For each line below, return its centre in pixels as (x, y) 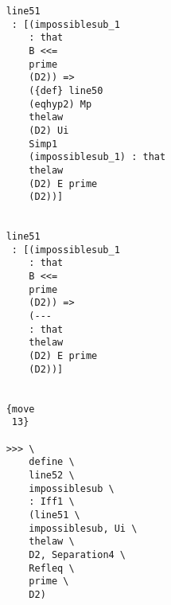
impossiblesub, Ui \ (83, 528)
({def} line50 (66, 90)
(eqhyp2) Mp (60, 104)
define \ (52, 462)
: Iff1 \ (52, 502)
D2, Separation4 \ (78, 554)
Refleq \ (52, 568)
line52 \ (52, 475)
